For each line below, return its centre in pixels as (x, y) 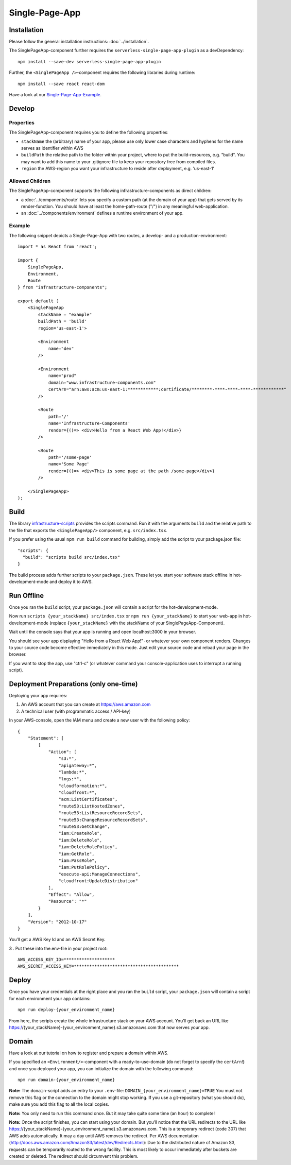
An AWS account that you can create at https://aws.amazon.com (86, 704)
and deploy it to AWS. (71, 582)
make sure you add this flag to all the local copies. (59, 1104)
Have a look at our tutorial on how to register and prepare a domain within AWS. (89, 1053)
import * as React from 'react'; (57, 246)
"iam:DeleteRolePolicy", (88, 847)
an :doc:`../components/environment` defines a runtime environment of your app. (103, 213)
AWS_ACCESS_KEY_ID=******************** (66, 960)
